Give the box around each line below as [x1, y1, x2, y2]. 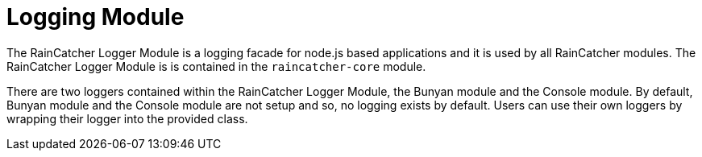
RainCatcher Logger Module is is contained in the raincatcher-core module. [6, 59, 426, 73]
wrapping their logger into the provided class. [6, 111, 248, 126]
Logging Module [6, 3, 185, 31]
